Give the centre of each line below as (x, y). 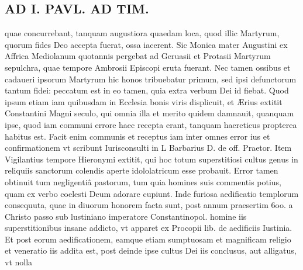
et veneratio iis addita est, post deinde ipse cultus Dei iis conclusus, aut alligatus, (151, 250)
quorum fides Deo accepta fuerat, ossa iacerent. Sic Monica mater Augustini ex (146, 44)
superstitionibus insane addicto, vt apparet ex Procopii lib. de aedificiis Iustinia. (149, 228)
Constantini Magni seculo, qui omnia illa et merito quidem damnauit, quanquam (149, 113)
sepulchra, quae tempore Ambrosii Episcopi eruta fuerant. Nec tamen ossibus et (148, 67)
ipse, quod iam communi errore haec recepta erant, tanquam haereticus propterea (151, 124)
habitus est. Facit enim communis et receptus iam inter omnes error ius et (137, 136)
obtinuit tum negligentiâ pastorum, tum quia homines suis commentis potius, (143, 181)
